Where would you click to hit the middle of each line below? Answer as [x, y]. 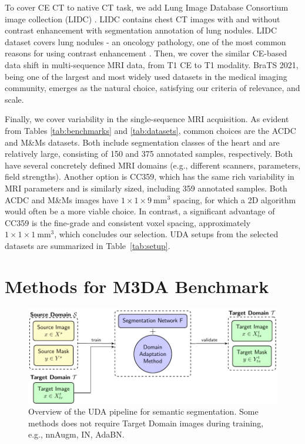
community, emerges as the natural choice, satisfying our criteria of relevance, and [152, 88]
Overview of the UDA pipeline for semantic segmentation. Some [143, 411]
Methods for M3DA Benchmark [137, 286]
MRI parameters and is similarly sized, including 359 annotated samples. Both [146, 188]
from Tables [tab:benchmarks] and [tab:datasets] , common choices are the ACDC [150, 130]
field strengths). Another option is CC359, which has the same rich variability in [150, 176]
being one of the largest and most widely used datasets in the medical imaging [146, 76]
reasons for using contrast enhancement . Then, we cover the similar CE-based [146, 53]
